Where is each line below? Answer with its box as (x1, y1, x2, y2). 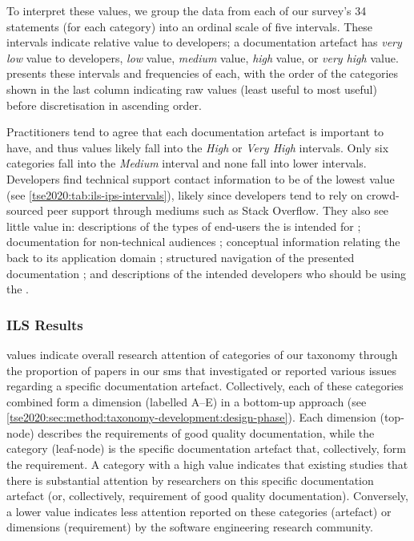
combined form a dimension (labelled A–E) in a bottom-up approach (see (6, 393, 367, 410)
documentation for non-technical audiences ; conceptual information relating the (6, 233, 400, 250)
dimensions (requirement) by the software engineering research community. (6, 519, 373, 535)
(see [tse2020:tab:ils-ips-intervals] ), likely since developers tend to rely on (6, 186, 364, 203)
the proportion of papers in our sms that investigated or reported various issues (6, 361, 397, 378)
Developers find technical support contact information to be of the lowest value (6, 170, 395, 187)
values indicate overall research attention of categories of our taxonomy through (6, 345, 398, 362)
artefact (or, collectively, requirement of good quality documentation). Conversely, (6, 487, 408, 504)
